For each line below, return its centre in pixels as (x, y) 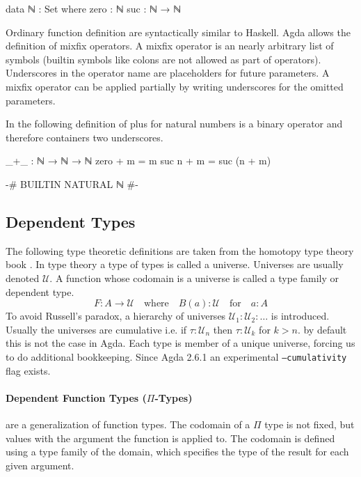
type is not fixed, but (310, 424)
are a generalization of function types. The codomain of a (128, 424)
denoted (23, 277)
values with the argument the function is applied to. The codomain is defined (170, 438)
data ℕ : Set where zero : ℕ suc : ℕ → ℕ (94, 8)
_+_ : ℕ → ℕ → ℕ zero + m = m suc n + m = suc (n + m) (138, 161)
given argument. (40, 465)
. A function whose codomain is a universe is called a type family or (194, 277)
